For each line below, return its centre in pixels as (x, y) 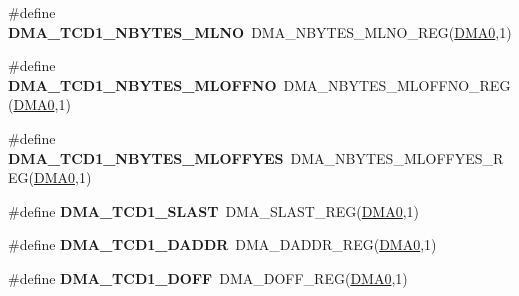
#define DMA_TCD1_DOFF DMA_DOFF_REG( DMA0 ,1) (208, 277)
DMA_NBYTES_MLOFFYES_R (397, 157)
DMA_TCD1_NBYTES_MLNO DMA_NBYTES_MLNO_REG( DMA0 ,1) (260, 31)
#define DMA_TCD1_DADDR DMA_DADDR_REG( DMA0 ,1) (222, 244)
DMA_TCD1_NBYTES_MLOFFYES (146, 157)
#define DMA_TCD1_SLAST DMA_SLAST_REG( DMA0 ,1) (214, 210)
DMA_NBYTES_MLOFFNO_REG (397, 84)
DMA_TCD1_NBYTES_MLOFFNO (142, 84)
